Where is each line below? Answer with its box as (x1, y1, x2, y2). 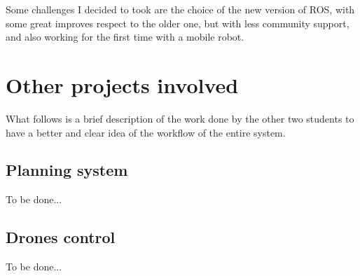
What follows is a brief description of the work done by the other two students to (6, 111, 354, 125)
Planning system (6, 159, 128, 181)
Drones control (6, 226, 116, 248)
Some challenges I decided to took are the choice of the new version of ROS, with (6, 2, 355, 16)
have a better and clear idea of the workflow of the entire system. (6, 125, 286, 139)
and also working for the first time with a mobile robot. (6, 29, 244, 44)
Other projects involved (6, 70, 239, 99)
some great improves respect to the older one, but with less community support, (6, 15, 349, 30)
